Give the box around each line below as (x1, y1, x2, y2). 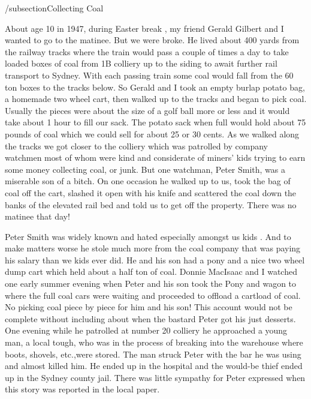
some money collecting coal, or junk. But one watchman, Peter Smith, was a (5, 163, 286, 175)
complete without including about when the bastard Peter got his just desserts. (5, 312, 296, 325)
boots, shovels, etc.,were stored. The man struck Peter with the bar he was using (5, 347, 301, 360)
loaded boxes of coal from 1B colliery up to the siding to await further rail (5, 57, 277, 70)
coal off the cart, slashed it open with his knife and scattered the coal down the (5, 186, 297, 199)
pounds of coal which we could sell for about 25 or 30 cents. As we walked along (5, 127, 300, 140)
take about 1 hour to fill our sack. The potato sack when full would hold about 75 (5, 116, 306, 128)
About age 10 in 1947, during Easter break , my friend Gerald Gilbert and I (5, 22, 284, 34)
